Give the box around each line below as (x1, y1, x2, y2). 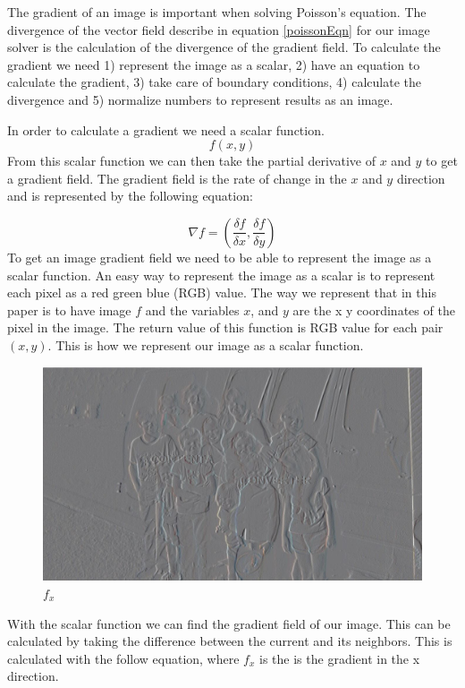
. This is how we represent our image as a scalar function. (47, 335, 364, 354)
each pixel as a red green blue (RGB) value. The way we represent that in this (7, 283, 436, 302)
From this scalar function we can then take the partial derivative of (7, 151, 376, 170)
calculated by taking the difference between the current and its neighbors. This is (7, 632, 452, 650)
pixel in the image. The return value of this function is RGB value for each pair (7, 318, 444, 337)
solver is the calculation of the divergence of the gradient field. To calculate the (7, 38, 441, 56)
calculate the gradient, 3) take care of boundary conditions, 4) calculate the (7, 73, 421, 91)
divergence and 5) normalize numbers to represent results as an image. (7, 90, 393, 108)
